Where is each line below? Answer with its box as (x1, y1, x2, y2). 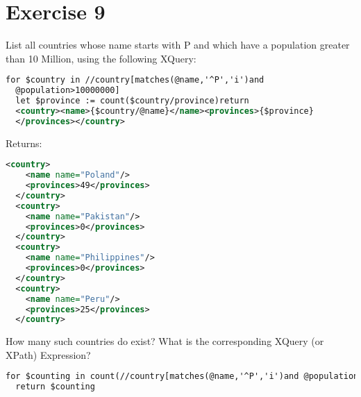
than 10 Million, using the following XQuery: (6, 51, 196, 65)
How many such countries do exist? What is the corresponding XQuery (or (6, 334, 324, 348)
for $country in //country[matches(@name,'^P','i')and (6, 75, 265, 85)
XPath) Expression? (6, 347, 91, 362)
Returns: (6, 135, 42, 150)
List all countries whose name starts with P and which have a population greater (6, 37, 350, 52)
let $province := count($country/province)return (15, 96, 249, 106)
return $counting (15, 382, 95, 392)
